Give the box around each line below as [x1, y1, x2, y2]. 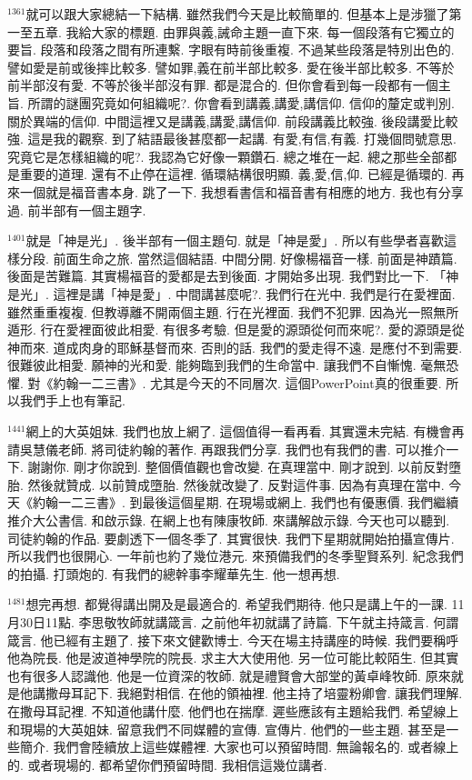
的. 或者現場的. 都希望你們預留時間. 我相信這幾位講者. [7, 755, 327, 774]
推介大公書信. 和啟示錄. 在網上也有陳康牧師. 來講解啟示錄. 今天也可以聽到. [7, 511, 450, 530]
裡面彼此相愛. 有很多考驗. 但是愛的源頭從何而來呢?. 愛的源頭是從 [78, 320, 465, 339]
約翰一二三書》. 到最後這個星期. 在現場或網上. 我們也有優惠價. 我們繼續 [32, 493, 459, 512]
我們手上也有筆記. [19, 391, 126, 410]
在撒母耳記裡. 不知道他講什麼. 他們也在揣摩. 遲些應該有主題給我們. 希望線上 [7, 701, 459, 720]
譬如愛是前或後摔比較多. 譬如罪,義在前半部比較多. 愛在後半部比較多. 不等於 [7, 57, 455, 76]
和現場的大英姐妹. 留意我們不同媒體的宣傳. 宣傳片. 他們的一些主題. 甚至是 [7, 719, 447, 738]
